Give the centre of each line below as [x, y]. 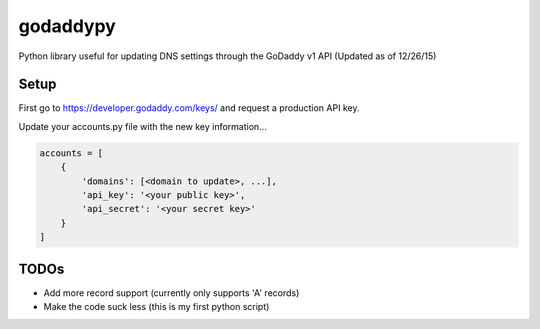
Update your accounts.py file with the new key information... [142, 126]
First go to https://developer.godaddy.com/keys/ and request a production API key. [189, 108]
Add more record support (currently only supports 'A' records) [171, 292]
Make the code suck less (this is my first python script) [156, 307]
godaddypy [67, 26]
